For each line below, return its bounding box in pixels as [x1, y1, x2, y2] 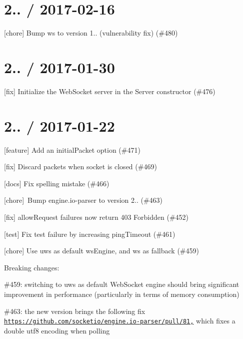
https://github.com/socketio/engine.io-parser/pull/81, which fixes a [4, 315, 235, 326]
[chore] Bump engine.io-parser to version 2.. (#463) [4, 195, 163, 205]
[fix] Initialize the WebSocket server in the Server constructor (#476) [4, 86, 215, 96]
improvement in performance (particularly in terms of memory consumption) [4, 288, 239, 299]
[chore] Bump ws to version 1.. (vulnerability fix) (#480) [4, 28, 178, 38]
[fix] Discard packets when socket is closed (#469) [4, 161, 157, 172]
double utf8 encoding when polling [4, 325, 110, 335]
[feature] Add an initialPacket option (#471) [4, 144, 140, 155]
